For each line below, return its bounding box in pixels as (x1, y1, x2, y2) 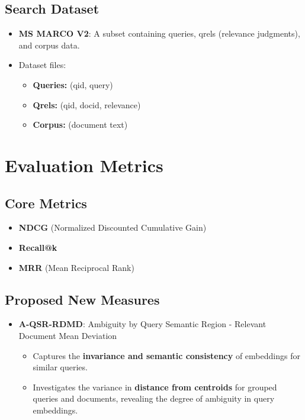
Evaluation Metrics (5, 153, 163, 177)
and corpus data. (18, 38, 80, 51)
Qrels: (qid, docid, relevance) (33, 98, 141, 111)
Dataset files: (18, 59, 66, 71)
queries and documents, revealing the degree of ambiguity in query (33, 392, 275, 405)
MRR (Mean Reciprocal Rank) (18, 261, 134, 273)
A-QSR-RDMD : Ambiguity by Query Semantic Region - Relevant (18, 318, 267, 330)
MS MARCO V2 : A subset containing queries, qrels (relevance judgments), (18, 27, 300, 40)
